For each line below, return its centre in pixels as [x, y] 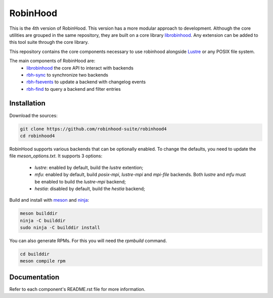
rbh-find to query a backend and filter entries [74, 89]
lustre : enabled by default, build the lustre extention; [89, 167]
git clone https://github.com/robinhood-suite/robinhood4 [93, 129]
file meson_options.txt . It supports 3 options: [56, 156]
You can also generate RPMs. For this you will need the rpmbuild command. [88, 241]
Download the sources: [33, 115]
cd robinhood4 [37, 136]
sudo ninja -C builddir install [60, 228]
